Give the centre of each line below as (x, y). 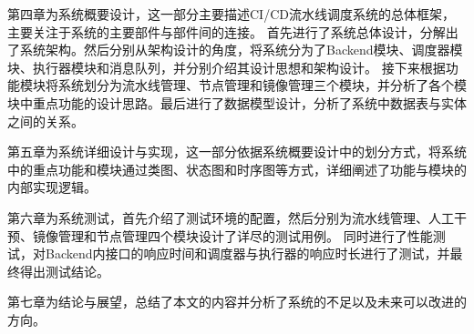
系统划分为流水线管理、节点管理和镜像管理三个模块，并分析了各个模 (262, 85)
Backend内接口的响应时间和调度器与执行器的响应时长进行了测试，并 (247, 253)
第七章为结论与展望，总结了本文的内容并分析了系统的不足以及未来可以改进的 (237, 302)
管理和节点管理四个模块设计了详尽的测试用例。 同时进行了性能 (245, 235)
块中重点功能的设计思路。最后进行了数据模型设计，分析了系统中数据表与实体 (237, 102)
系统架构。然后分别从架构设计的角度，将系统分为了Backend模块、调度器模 (241, 50)
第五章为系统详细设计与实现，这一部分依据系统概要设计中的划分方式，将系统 (237, 152)
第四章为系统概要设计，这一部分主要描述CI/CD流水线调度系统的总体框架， (231, 14)
